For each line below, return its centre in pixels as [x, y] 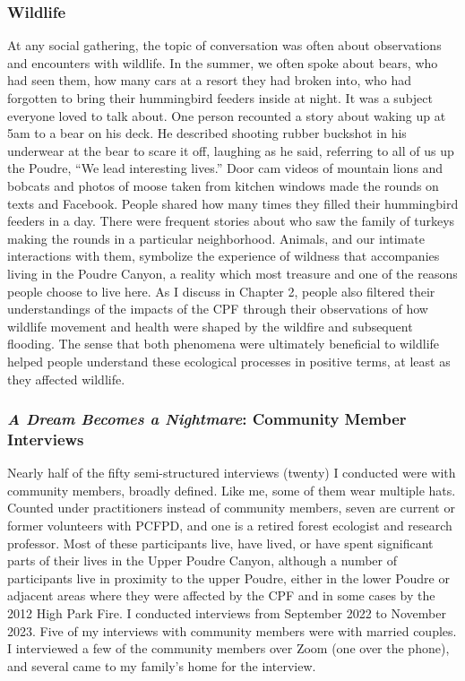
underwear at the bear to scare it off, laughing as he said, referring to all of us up [231, 150]
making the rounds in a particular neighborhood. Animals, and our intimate [216, 238]
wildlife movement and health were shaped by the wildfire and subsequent [210, 326]
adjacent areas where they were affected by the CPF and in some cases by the [221, 595]
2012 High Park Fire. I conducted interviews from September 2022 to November [227, 612]
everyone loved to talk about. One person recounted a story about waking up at [227, 115]
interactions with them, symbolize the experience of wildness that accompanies [224, 256]
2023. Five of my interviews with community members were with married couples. [232, 630]
